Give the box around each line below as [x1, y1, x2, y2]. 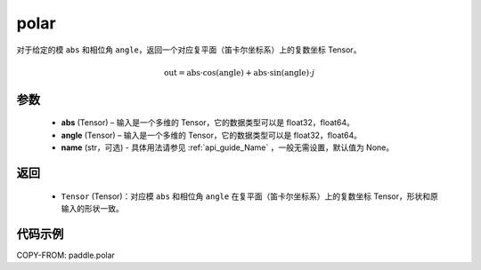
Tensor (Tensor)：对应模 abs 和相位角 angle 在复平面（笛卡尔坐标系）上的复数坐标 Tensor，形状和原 [61, 191, 438, 202]
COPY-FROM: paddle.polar [16, 250, 116, 260]
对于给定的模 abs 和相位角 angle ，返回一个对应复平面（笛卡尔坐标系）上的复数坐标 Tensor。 [16, 44, 362, 55]
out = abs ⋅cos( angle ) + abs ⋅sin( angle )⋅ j [163, 67, 315, 77]
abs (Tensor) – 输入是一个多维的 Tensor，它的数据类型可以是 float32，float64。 [61, 117, 355, 128]
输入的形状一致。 [61, 202, 124, 213]
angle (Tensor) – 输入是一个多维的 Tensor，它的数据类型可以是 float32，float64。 [61, 130, 363, 140]
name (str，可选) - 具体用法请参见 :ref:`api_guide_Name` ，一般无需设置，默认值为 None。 [61, 142, 395, 153]
